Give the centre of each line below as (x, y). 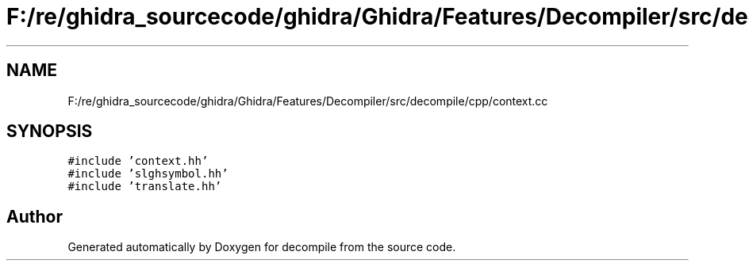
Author (35, 216)
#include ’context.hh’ (138, 161)
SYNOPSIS (50, 132)
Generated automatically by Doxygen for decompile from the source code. (262, 247)
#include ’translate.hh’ (145, 187)
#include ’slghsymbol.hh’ (148, 174)
